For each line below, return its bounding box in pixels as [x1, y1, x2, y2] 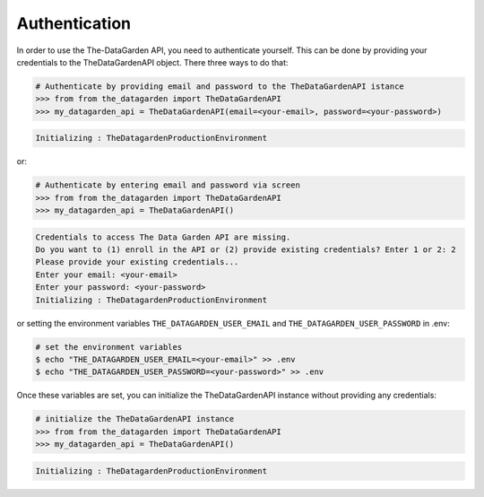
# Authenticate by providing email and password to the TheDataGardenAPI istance [35, 81, 405, 92]
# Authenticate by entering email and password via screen [35, 180, 300, 190]
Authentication [16, 13, 132, 33]
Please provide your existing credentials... [35, 257, 239, 267]
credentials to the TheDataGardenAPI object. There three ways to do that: [16, 57, 289, 67]
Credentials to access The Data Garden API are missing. [35, 231, 291, 242]
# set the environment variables [35, 342, 183, 352]
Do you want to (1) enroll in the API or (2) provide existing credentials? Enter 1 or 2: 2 [35, 245, 456, 255]
